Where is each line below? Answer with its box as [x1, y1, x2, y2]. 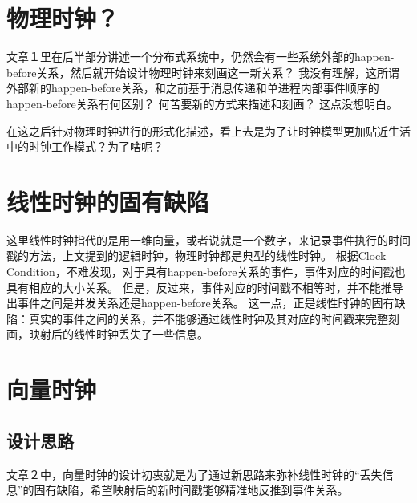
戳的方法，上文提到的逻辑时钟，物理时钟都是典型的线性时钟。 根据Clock [6, 247, 387, 264]
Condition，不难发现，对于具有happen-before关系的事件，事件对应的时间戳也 [6, 263, 406, 279]
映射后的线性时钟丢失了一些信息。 [28, 326, 208, 343]
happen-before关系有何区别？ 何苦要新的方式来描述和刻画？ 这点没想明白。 [6, 95, 399, 112]
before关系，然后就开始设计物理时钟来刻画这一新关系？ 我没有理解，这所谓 [6, 63, 400, 80]
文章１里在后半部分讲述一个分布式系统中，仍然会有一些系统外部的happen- [6, 48, 395, 65]
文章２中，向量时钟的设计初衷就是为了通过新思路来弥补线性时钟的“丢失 [6, 465, 383, 482]
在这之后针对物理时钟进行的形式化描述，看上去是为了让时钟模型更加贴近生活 [6, 122, 411, 139]
